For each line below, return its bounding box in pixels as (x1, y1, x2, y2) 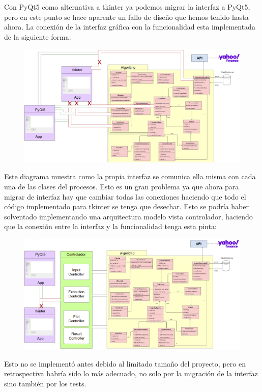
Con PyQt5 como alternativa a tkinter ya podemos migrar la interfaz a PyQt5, (4, 2, 250, 12)
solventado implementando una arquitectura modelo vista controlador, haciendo (4, 211, 253, 221)
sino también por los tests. (4, 378, 86, 388)
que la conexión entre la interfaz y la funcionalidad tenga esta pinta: (4, 221, 217, 232)
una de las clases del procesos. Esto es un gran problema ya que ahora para (4, 181, 239, 191)
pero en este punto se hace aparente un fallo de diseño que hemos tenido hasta (4, 11, 249, 22)
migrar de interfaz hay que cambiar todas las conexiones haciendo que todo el (4, 191, 246, 202)
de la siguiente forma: (4, 31, 71, 42)
